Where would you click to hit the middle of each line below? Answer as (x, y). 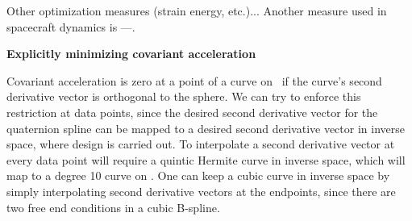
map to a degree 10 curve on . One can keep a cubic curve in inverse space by (198, 175)
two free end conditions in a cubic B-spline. (113, 207)
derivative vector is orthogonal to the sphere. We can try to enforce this (184, 96)
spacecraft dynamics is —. (71, 26)
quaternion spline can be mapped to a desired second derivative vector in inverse (206, 128)
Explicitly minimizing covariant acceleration (131, 54)
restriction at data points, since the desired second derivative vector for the (192, 112)
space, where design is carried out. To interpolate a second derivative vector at (201, 144)
